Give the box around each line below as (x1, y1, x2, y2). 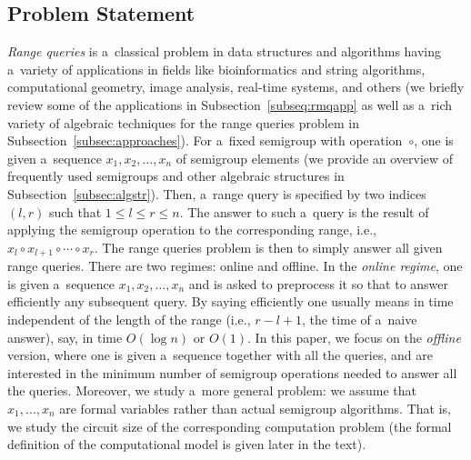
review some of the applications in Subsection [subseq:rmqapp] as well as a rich (7, 95, 453, 114)
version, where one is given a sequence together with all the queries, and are (7, 345, 433, 365)
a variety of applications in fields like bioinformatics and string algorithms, (7, 59, 426, 78)
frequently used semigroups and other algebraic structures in (7, 166, 345, 185)
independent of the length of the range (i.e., (7, 309, 251, 328)
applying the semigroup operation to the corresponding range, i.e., (7, 220, 377, 239)
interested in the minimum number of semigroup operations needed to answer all (7, 363, 457, 382)
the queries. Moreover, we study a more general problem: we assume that (7, 381, 417, 400)
